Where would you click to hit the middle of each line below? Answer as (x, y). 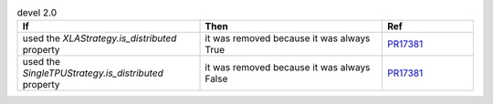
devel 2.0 (37, 13)
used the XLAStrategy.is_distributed (100, 38)
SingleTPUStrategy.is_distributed (93, 73)
